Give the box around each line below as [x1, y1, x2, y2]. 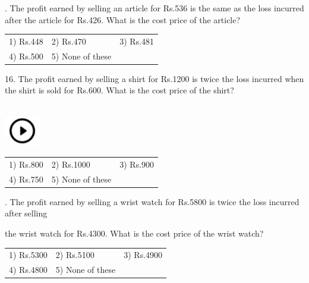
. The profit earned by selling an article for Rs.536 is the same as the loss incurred [5, 2, 304, 14]
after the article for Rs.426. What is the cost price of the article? [5, 13, 241, 26]
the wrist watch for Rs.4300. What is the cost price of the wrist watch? [5, 227, 264, 240]
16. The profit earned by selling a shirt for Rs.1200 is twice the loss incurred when [5, 72, 304, 84]
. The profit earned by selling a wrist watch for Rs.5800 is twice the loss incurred [5, 195, 299, 207]
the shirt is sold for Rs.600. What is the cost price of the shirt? [5, 84, 234, 96]
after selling [5, 207, 48, 219]
